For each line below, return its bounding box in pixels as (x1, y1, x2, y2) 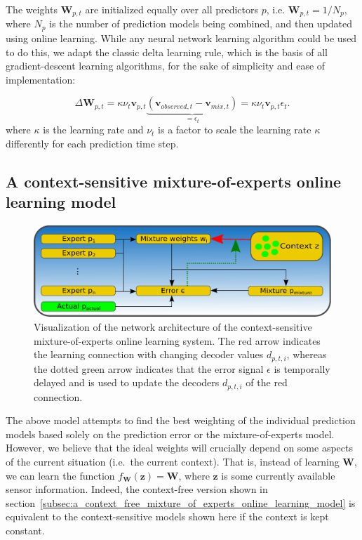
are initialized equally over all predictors (85, 2, 259, 16)
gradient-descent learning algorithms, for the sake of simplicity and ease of (6, 58, 326, 73)
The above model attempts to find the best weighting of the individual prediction (6, 413, 356, 428)
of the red (246, 375, 288, 390)
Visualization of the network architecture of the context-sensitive (34, 319, 312, 334)
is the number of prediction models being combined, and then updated (49, 16, 353, 31)
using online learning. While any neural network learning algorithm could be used (6, 30, 357, 45)
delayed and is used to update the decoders (34, 375, 220, 390)
